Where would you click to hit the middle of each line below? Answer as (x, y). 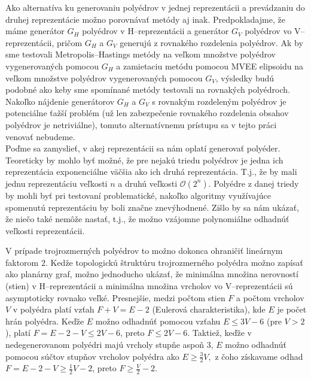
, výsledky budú (245, 78)
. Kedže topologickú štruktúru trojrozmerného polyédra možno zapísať (174, 262)
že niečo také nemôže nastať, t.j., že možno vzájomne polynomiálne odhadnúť (147, 219)
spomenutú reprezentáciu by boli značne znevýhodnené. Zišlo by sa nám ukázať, (153, 207)
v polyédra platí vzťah (54, 309)
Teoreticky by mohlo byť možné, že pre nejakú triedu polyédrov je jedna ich (144, 160)
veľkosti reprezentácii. (45, 230)
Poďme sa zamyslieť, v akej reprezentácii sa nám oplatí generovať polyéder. (143, 148)
